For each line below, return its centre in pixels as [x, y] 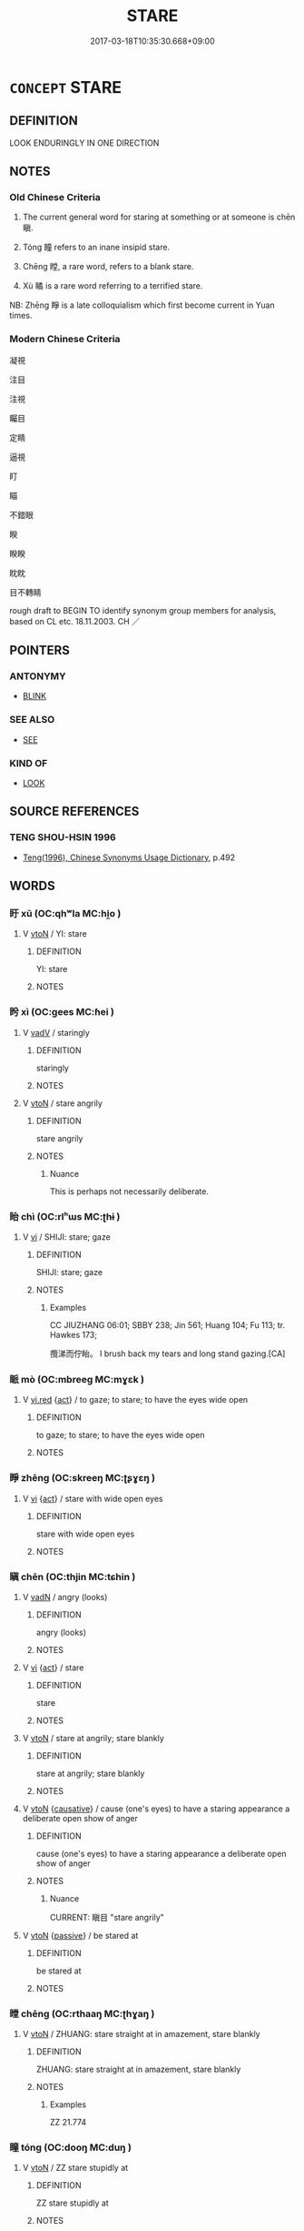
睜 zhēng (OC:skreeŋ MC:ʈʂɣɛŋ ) [83, 1478]
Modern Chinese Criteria [65, 340]
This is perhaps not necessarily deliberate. [129, 1191]
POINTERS [40, 650]
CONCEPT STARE [66, 87]
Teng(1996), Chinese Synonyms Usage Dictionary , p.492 [129, 857]
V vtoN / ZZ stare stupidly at [75, 2168]
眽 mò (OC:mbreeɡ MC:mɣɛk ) [77, 1379]
